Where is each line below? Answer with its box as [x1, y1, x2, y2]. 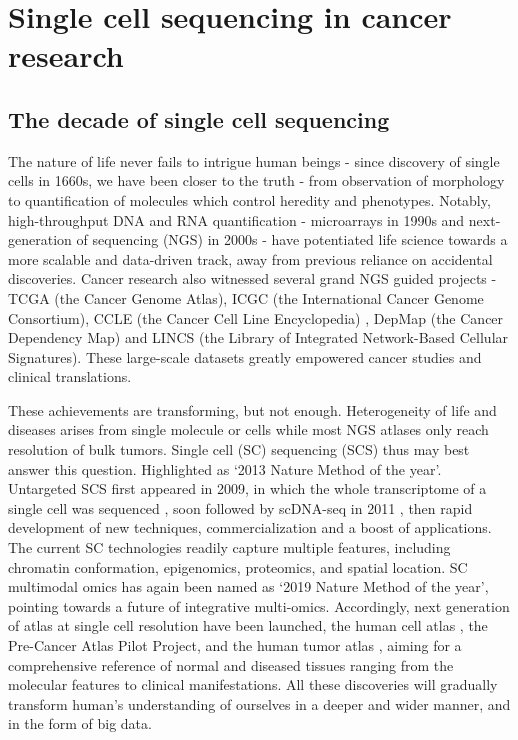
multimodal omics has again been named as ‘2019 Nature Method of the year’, [8, 576, 489, 597]
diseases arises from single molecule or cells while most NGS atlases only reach [8, 419, 489, 440]
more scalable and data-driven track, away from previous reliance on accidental [8, 248, 493, 269]
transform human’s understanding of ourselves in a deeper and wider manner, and [8, 693, 511, 714]
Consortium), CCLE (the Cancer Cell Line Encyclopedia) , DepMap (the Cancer [8, 307, 504, 328]
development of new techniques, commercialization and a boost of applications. [8, 517, 492, 538]
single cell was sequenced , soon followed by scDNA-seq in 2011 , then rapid [8, 497, 473, 518]
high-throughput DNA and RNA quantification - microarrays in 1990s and [8, 209, 465, 230]
